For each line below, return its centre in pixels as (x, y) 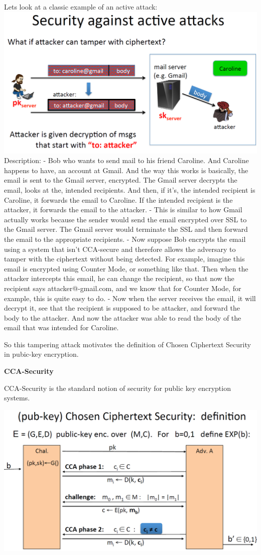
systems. (17, 398)
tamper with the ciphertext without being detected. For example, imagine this (124, 259)
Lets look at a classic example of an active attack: (81, 7)
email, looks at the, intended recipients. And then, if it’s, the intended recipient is (130, 189)
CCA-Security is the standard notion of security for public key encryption (117, 388)
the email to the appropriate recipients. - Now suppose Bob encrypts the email (125, 239)
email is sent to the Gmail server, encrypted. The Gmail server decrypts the (121, 180)
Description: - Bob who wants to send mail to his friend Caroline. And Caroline (126, 160)
